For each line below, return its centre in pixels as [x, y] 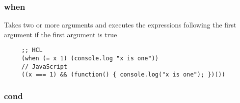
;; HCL [32, 50]
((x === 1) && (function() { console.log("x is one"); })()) [123, 75]
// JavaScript [44, 66]
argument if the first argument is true [61, 34]
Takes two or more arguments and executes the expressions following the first [120, 25]
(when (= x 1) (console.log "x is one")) [90, 59]
